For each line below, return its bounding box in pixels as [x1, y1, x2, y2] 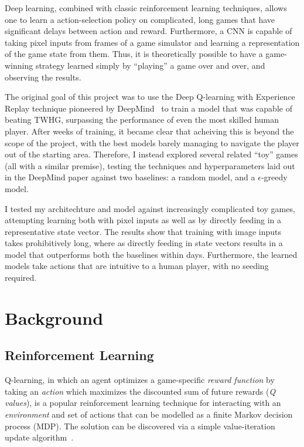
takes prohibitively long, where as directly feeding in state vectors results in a [5, 237, 283, 249]
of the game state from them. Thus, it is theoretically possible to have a [5, 48, 263, 60]
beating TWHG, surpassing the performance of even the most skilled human [5, 113, 279, 126]
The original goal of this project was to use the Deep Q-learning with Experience [5, 90, 295, 103]
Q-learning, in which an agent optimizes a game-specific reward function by [5, 374, 275, 386]
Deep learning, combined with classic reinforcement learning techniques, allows [5, 2, 287, 14]
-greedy [261, 171, 288, 183]
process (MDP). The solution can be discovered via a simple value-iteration [5, 419, 275, 432]
